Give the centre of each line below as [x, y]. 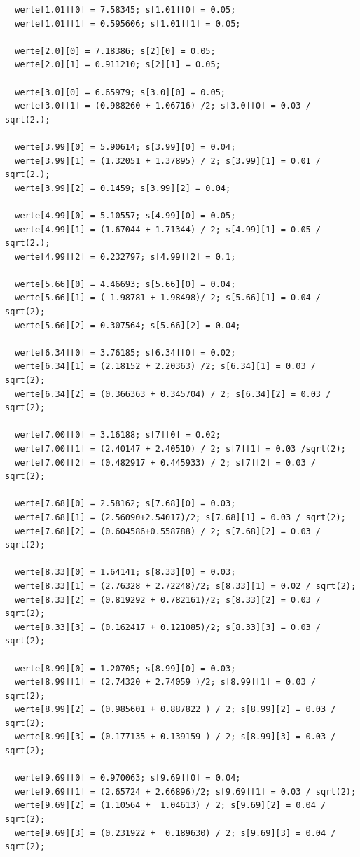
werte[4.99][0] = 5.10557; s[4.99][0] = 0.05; [125, 215]
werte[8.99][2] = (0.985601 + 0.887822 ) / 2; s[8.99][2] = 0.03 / [175, 710]
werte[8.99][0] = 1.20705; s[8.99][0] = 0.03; [125, 668]
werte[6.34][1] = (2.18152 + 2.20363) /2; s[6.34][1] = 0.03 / [165, 367]
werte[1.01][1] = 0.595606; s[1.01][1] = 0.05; [128, 23]
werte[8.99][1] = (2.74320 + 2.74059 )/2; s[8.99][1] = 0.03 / [165, 682]
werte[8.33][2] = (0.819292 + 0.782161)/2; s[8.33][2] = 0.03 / [168, 600]
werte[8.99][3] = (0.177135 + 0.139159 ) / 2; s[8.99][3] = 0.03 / [175, 737]
